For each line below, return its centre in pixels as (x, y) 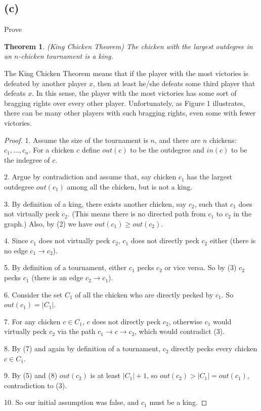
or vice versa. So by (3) (201, 267)
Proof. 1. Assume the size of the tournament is (76, 140)
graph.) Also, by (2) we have (48, 223)
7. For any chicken (32, 321)
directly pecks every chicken (214, 348)
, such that (211, 203)
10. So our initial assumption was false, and (72, 402)
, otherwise (185, 321)
